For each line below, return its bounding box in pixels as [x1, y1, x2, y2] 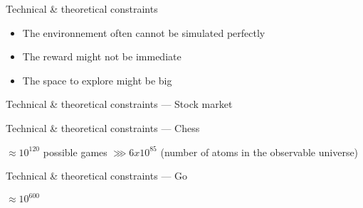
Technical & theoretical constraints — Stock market [6, 97, 233, 111]
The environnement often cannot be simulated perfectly [22, 25, 265, 40]
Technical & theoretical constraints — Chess [6, 120, 200, 135]
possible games [43, 144, 107, 159]
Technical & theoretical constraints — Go [6, 168, 188, 183]
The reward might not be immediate [22, 49, 181, 64]
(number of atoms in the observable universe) [160, 144, 359, 159]
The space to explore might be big [22, 72, 172, 87]
